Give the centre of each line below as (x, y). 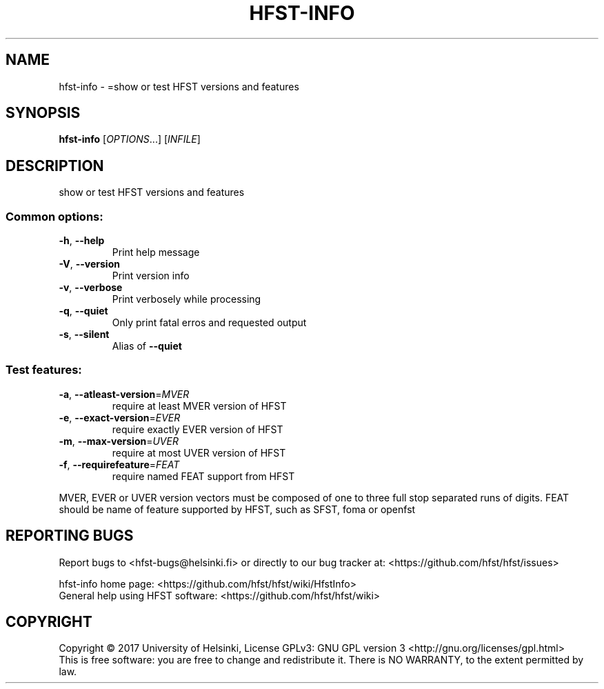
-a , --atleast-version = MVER (124, 394)
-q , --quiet (83, 311)
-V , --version (89, 264)
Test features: (44, 370)
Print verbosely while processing (187, 299)
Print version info (151, 276)
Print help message (156, 252)
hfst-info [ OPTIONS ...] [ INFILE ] (130, 139)
